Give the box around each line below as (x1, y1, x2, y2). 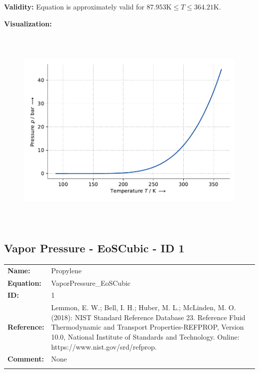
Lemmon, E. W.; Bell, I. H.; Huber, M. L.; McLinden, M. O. (51, 302, 236, 313)
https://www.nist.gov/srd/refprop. (51, 341, 157, 352)
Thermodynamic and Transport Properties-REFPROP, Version (51, 322, 244, 332)
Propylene (51, 265, 82, 275)
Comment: (7, 354, 44, 364)
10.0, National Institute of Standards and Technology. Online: (51, 331, 240, 342)
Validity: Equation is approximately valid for (4, 1, 144, 11)
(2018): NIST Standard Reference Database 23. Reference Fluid (51, 312, 246, 322)
